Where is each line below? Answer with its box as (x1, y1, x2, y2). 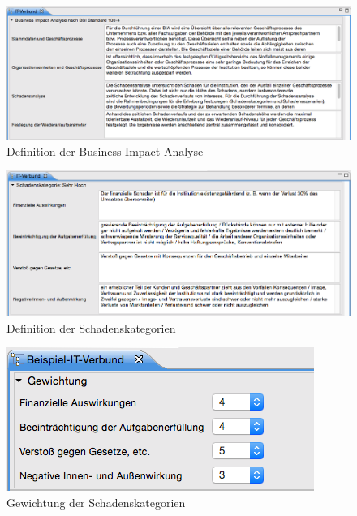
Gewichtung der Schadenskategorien (6, 493, 186, 510)
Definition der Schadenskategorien (6, 319, 176, 336)
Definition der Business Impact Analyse (6, 142, 204, 159)
